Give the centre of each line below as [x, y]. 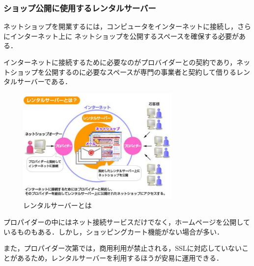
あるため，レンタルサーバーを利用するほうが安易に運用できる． [120, 257]
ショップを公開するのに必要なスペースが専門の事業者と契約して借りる [123, 72]
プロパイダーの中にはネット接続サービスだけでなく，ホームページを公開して [127, 222]
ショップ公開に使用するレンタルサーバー [80, 8]
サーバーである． [44, 81]
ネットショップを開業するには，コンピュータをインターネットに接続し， [120, 26]
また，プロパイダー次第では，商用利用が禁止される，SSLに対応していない [123, 248]
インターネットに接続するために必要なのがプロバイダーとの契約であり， [120, 62]
